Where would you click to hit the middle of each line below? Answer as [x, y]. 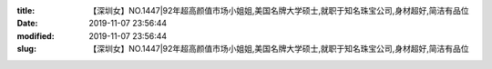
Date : [27, 24]
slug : [26, 49]
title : [26, 10]
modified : [36, 35]
